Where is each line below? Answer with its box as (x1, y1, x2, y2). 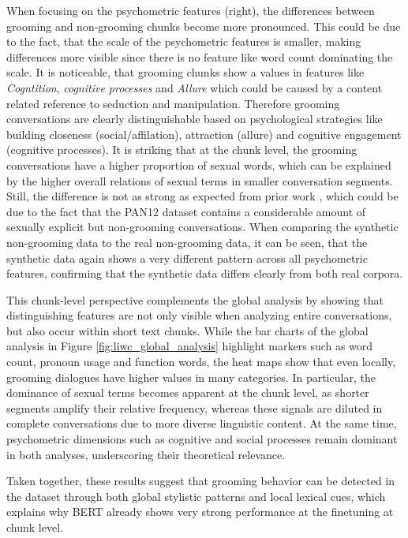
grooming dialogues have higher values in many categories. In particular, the (6, 368, 376, 385)
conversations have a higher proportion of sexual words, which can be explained (6, 156, 391, 173)
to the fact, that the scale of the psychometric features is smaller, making (6, 33, 361, 50)
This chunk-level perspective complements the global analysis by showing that (6, 291, 384, 308)
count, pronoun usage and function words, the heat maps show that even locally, (6, 353, 396, 370)
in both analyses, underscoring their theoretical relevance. (6, 446, 286, 462)
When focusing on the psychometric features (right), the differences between (6, 2, 375, 18)
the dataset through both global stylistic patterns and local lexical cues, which (6, 488, 386, 504)
